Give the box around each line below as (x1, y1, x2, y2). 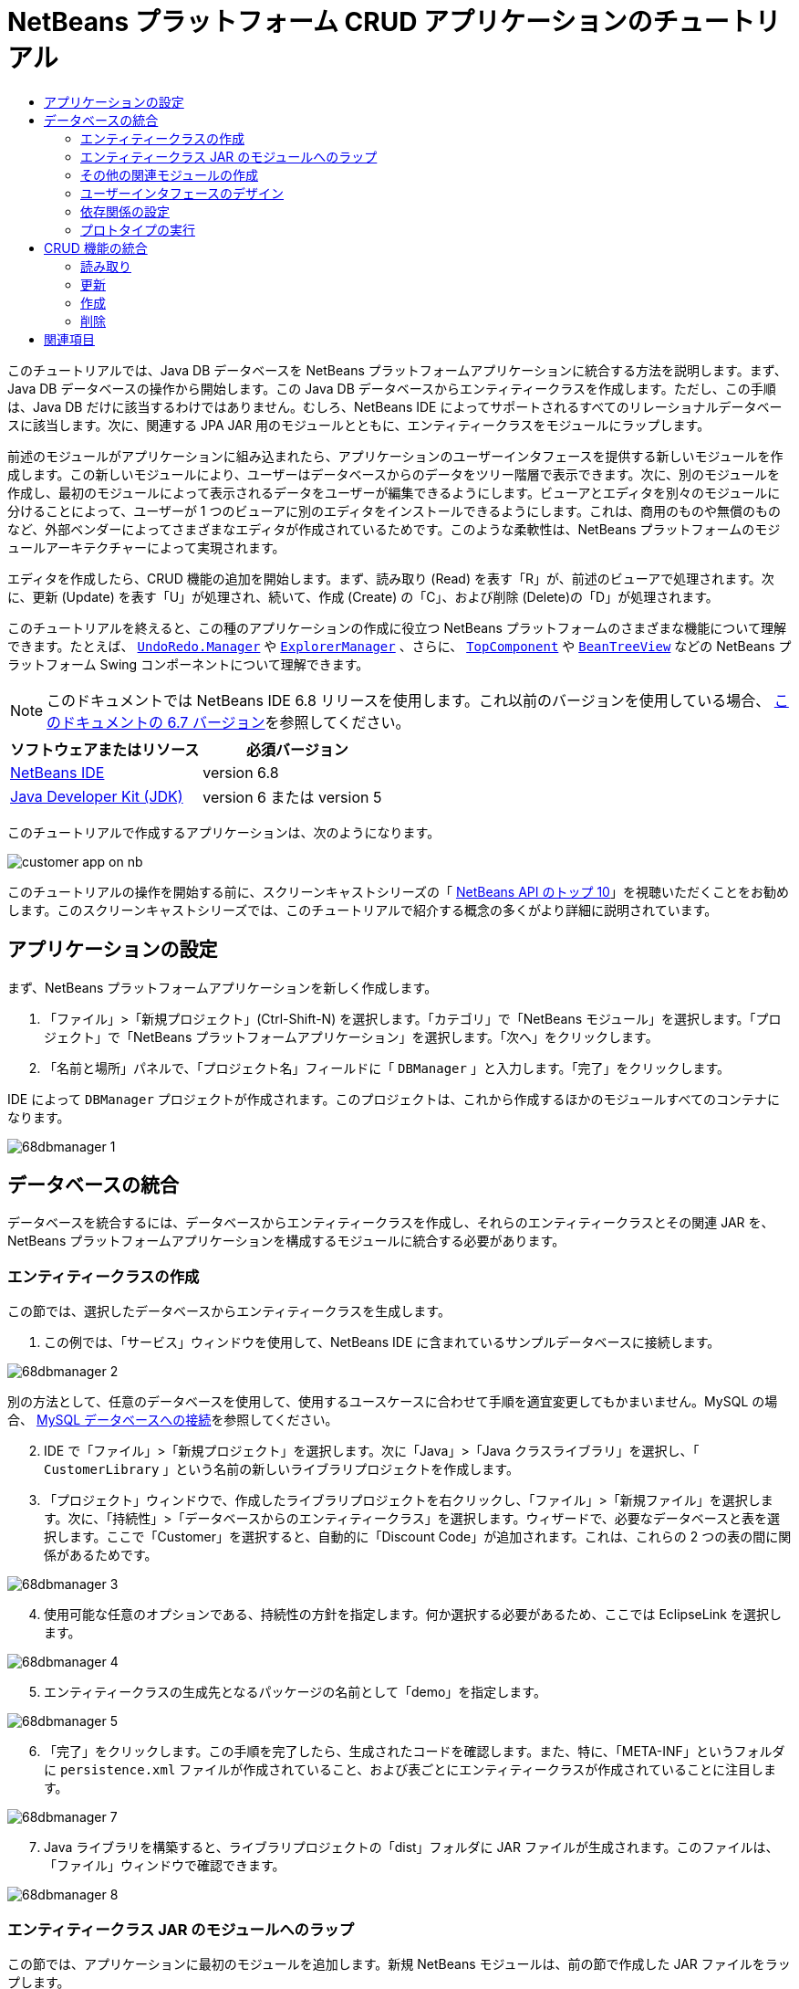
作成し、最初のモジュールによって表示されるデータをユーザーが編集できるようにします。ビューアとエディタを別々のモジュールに (7, 484, 781, 500)
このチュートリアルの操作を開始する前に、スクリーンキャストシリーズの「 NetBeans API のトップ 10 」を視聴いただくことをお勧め (7, 883, 789, 900)
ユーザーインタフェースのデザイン (80, 184, 285, 201)
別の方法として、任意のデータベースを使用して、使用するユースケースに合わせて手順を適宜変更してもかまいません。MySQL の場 (7, 1394, 778, 1410)
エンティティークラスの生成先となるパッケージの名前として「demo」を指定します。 (44, 1684, 546, 1700)
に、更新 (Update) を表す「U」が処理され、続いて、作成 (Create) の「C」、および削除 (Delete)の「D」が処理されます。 (7, 588, 719, 605)
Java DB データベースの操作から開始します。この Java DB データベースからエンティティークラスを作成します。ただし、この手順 (7, 380, 776, 396)
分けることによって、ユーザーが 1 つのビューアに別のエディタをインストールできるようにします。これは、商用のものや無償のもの (7, 502, 781, 519)
